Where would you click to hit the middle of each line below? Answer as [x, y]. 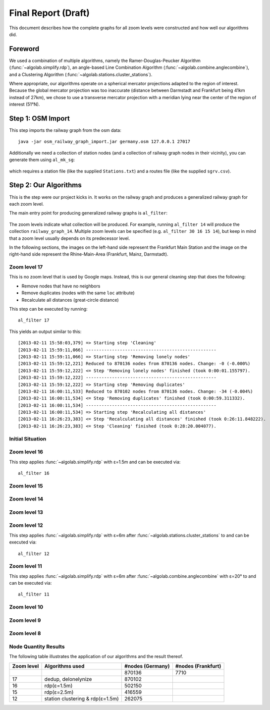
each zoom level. [27, 204]
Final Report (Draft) [50, 13]
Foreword [24, 49]
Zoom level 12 [26, 525]
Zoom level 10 [26, 607]
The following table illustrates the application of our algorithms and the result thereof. [96, 656]
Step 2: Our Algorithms [45, 185]
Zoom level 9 [25, 620]
